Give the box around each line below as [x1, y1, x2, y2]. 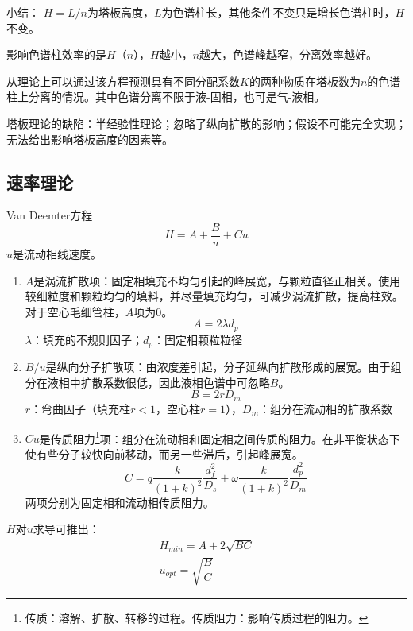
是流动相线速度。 [13, 246, 102, 262]
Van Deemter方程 [6, 207, 93, 223]
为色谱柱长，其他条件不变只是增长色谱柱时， [161, 4, 396, 20]
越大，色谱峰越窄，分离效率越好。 [199, 46, 378, 63]
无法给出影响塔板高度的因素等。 [6, 130, 173, 147]
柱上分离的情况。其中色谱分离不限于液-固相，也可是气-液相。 [6, 88, 326, 105]
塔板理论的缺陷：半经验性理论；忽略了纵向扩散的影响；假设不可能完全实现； [6, 114, 407, 131]
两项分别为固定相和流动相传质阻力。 [25, 494, 214, 510]
